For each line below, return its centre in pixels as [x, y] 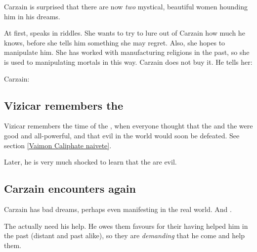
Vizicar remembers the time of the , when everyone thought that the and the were [128, 126]
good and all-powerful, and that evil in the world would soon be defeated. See [122, 135]
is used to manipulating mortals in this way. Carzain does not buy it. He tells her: [128, 62]
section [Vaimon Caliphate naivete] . [58, 145]
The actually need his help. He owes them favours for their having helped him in [126, 226]
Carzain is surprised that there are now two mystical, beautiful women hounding [126, 6]
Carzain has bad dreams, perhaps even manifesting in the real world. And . [118, 209]
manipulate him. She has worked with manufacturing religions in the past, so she [127, 52]
